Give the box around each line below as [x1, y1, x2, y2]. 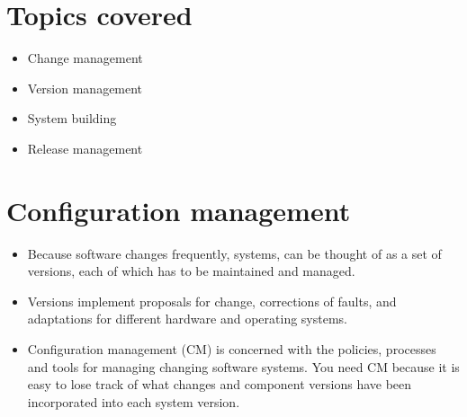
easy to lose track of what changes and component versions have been [27, 375, 412, 394]
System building [27, 109, 117, 128]
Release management [27, 138, 143, 157]
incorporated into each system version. [27, 392, 240, 411]
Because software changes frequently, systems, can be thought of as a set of [27, 244, 442, 262]
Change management [27, 49, 143, 67]
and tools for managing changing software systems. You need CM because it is [27, 357, 460, 376]
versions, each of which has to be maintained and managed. [27, 262, 355, 280]
